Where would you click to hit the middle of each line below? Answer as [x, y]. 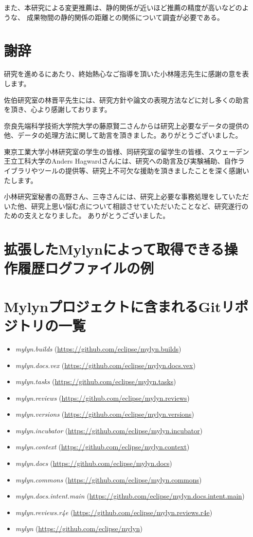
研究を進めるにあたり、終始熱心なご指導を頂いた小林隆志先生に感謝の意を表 [126, 74]
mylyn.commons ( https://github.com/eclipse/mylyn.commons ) [108, 479]
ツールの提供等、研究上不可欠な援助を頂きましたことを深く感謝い [143, 171]
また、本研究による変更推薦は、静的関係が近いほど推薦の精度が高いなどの [123, 7]
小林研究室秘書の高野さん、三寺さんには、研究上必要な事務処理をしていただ [126, 196]
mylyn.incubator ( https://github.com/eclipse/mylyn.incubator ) [109, 430]
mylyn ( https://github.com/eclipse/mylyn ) [79, 528]
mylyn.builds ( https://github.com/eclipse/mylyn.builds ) [98, 348]
